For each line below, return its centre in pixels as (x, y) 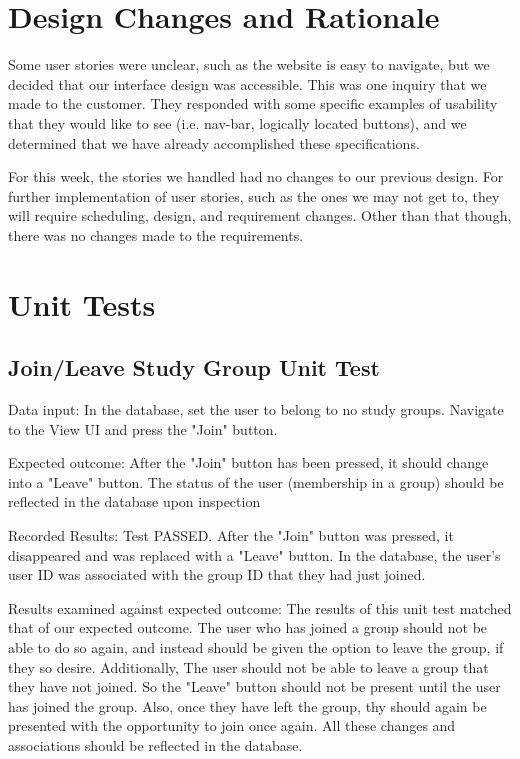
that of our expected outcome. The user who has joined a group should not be (248, 627)
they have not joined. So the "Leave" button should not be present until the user (254, 686)
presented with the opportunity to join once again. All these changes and (232, 725)
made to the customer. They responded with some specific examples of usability (253, 103)
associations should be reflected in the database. (155, 744)
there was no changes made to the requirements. (156, 234)
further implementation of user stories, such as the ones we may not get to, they (254, 195)
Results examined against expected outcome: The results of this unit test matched (260, 607)
